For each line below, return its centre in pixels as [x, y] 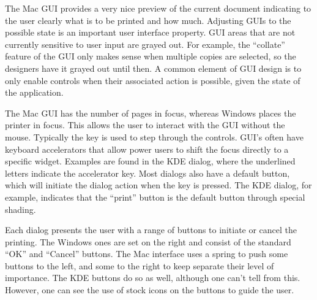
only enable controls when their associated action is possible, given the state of [153, 80]
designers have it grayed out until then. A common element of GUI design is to [153, 68]
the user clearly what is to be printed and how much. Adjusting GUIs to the [148, 20]
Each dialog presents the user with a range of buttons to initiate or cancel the [151, 230]
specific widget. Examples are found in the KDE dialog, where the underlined [150, 161]
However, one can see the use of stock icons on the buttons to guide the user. [150, 290]
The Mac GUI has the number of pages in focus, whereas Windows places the [151, 113]
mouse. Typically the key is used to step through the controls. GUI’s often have [154, 137]
